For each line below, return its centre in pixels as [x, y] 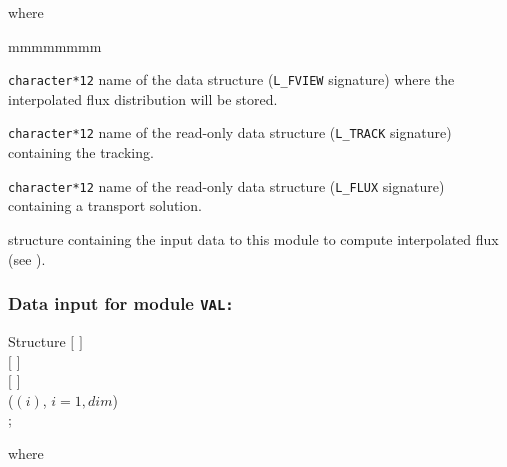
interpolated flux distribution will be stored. [143, 98]
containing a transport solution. [105, 205]
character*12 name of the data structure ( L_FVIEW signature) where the [231, 79]
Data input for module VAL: [121, 303]
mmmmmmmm [55, 45]
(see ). [27, 258]
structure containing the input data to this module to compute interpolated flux [253, 238]
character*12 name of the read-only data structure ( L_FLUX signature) [226, 185]
